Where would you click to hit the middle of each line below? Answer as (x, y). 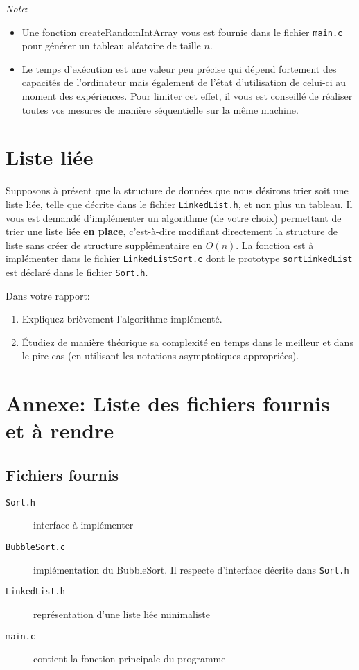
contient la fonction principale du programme (130, 659)
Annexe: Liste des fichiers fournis (168, 403)
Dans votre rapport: (48, 295)
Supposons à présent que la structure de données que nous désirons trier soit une (177, 190)
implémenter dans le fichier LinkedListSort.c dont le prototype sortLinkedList (179, 258)
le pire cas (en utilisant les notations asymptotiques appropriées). (160, 355)
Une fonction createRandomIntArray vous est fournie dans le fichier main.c (182, 32)
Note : (17, 8)
